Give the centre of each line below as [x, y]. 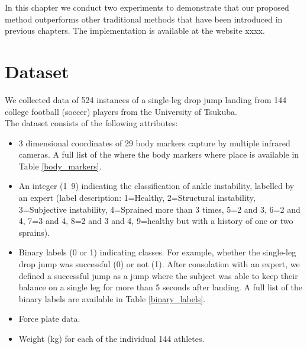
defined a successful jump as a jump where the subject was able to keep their [158, 275]
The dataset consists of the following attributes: [91, 123]
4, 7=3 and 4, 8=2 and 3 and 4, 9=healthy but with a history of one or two [156, 221]
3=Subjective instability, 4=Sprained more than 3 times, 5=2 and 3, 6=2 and [159, 209]
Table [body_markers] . [60, 166]
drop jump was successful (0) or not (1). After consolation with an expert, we [159, 264]
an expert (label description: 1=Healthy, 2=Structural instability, [137, 198]
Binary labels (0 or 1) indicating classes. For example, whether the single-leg [157, 252]
